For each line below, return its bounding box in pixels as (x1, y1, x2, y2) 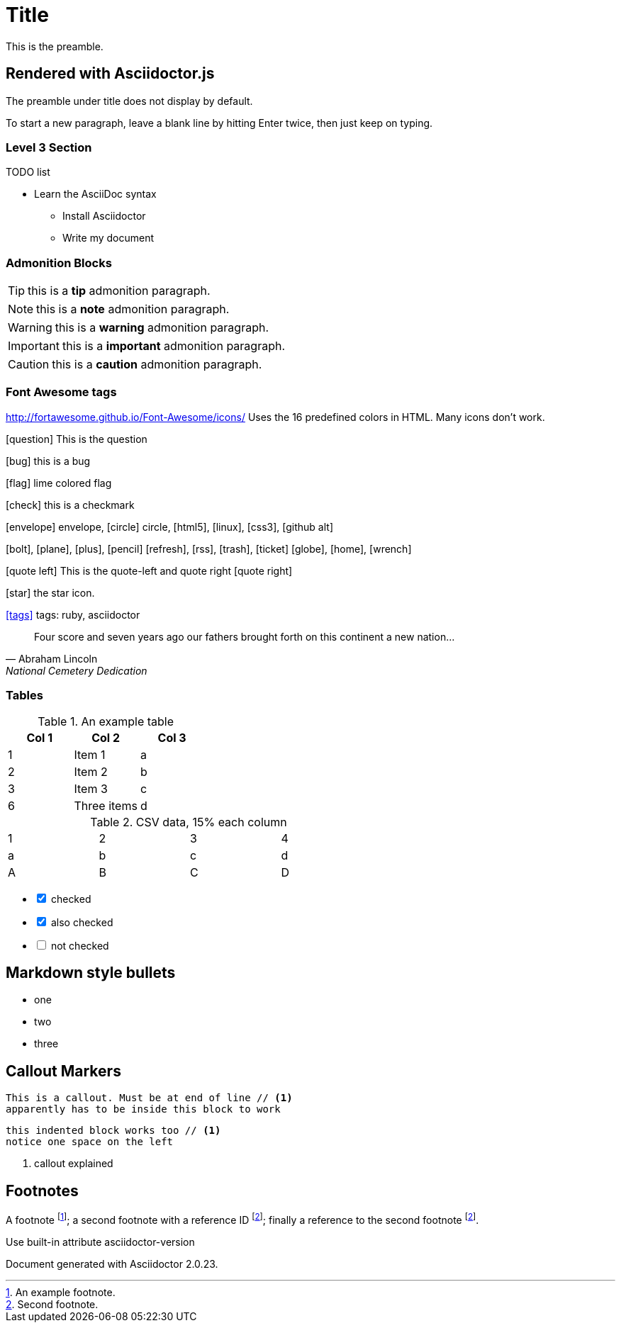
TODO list (6, 166, 50, 179)
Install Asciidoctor (62, 210, 146, 223)
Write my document (62, 232, 155, 244)
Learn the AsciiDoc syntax (34, 188, 157, 201)
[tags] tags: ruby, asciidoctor (6, 608, 140, 621)
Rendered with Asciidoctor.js (6, 64, 215, 83)
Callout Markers (6, 1062, 121, 1080)
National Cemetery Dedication (6, 664, 147, 677)
